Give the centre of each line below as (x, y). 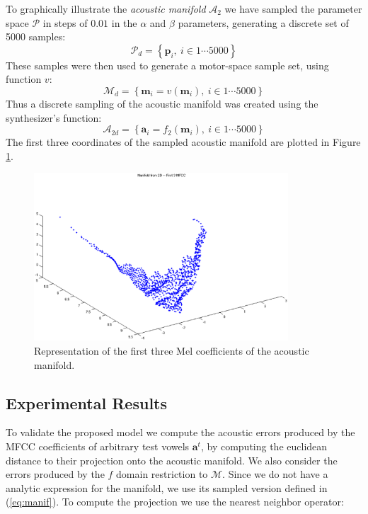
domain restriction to (162, 474)
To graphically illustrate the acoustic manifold (106, 8)
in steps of (65, 22)
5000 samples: (36, 36)
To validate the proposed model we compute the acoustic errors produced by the (180, 432)
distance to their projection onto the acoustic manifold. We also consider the (172, 460)
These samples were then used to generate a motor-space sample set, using (167, 65)
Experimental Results (86, 402)
